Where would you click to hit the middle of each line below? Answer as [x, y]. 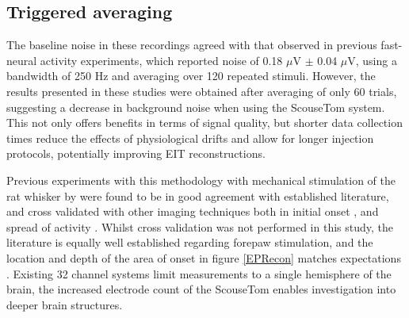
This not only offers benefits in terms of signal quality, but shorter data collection [204, 123]
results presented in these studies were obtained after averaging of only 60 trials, [202, 91]
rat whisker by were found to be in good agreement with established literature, [198, 195]
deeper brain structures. [65, 304]
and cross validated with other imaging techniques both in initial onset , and [193, 211]
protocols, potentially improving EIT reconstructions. [136, 153]
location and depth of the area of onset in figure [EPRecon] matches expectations [204, 257]
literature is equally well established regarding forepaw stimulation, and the [190, 242]
